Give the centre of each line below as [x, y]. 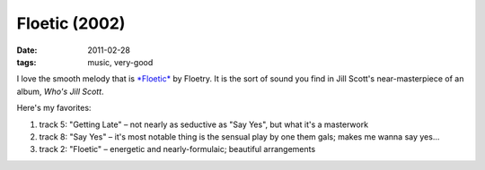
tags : [26, 62]
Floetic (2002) [71, 23]
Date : [27, 50]
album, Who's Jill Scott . [60, 91]
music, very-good [120, 62]
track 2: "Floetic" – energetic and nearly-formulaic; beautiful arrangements [177, 149]
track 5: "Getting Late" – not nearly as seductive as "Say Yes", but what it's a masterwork [203, 124]
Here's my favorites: [54, 108]
